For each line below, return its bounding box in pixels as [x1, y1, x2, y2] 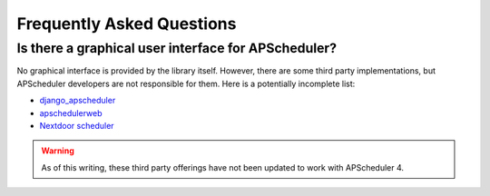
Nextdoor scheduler [39, 120, 114, 131]
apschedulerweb [39, 107, 103, 118]
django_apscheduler [39, 95, 116, 106]
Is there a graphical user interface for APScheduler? [16, 40, 338, 56]
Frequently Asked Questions [16, 14, 237, 34]
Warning [41, 145, 74, 156]
